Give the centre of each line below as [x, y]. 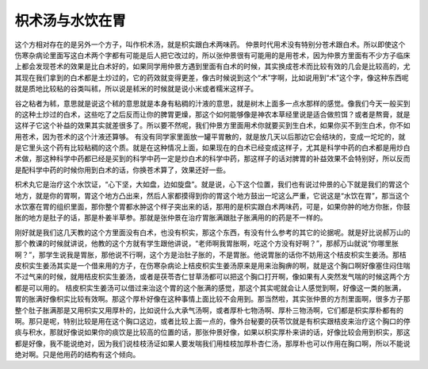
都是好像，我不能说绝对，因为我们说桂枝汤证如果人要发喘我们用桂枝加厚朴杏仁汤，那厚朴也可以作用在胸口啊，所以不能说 [212, 343]
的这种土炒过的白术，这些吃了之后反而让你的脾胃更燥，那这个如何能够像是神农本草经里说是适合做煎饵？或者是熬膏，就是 [212, 114]
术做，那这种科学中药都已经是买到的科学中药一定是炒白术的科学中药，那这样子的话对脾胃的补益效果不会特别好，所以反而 [212, 159]
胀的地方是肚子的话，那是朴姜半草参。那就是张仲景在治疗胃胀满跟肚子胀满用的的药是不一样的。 [171, 217]
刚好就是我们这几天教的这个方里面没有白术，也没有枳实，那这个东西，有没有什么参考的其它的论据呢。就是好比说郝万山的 [212, 232]
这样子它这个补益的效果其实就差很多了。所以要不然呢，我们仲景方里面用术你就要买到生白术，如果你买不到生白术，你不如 [212, 125]
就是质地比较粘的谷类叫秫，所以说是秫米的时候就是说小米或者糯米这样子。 [136, 89]
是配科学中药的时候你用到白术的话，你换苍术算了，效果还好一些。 [122, 170]
